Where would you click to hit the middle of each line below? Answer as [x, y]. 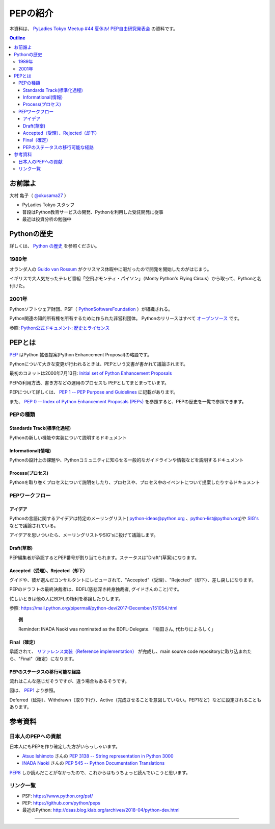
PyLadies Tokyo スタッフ [48, 205]
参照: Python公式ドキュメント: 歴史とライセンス [60, 328]
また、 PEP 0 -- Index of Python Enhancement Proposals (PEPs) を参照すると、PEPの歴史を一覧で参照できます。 [128, 401]
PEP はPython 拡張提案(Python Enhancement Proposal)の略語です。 [81, 354]
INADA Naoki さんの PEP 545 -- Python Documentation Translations [93, 763]
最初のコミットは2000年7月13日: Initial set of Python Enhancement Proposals [91, 373]
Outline [17, 38]
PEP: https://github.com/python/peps [61, 803]
